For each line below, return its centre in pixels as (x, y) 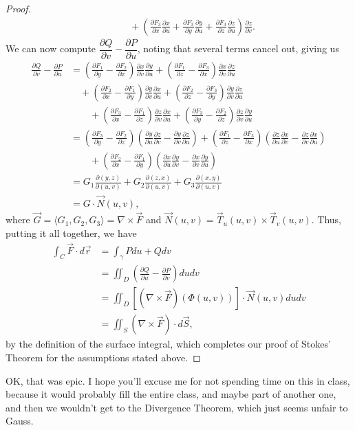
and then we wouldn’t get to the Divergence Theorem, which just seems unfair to (177, 407)
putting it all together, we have (71, 233)
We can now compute (51, 48)
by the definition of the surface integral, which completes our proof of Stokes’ (168, 344)
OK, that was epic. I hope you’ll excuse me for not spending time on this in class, (178, 380)
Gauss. (20, 421)
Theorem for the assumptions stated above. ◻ (103, 358)
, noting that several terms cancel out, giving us (238, 48)
